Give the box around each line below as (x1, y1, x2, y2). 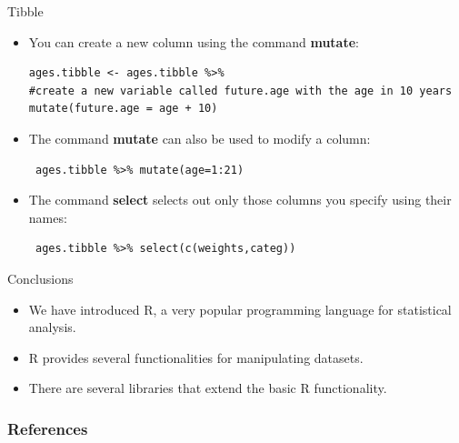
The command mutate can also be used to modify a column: (28, 128, 371, 147)
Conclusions (7, 268, 74, 287)
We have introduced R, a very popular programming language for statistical (28, 299, 452, 318)
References (7, 417, 88, 439)
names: (28, 207, 67, 227)
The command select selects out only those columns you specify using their (28, 190, 452, 209)
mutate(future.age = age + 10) (28, 102, 218, 116)
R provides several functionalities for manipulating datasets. (28, 347, 364, 367)
